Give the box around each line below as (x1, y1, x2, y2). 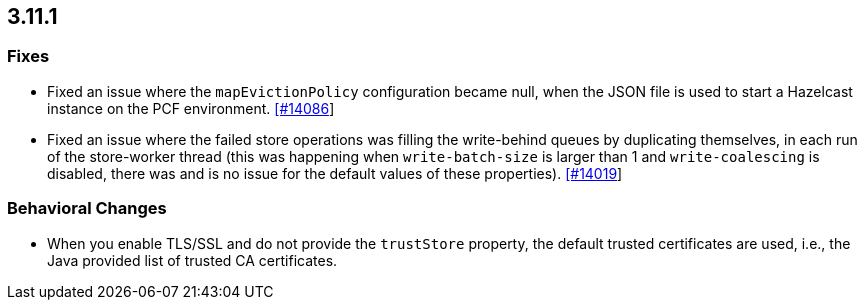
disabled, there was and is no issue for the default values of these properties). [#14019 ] (47, 164, 623, 182)
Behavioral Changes (7, 198, 167, 219)
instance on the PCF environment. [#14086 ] (47, 99, 335, 117)
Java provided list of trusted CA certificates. (47, 251, 338, 269)
